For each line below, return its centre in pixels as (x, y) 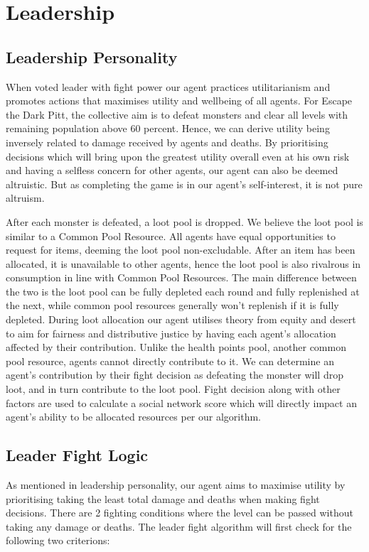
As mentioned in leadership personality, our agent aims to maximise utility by (176, 485)
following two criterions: (58, 540)
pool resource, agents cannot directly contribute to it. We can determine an (170, 361)
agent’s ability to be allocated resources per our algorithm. (133, 417)
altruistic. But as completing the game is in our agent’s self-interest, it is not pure (184, 184)
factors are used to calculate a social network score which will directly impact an (181, 402)
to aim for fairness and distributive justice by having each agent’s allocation (171, 333)
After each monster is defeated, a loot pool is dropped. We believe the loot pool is (184, 221)
